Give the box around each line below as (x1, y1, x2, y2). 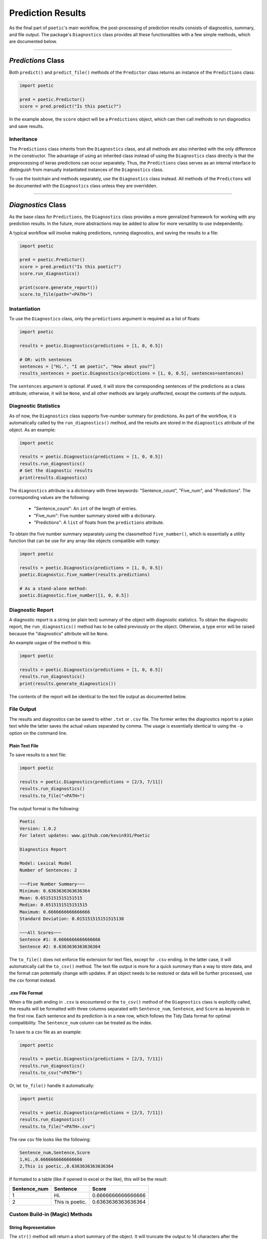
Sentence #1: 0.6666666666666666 (19, 937, 101, 943)
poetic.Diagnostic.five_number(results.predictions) (19, 572, 150, 577)
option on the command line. (9, 730, 68, 736)
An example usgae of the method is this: (9, 640, 91, 646)
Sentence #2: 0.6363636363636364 (19, 944, 101, 949)
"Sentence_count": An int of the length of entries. (34, 506, 137, 511)
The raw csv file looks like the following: (9, 1136, 91, 1142)
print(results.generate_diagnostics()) (19, 680, 116, 686)
